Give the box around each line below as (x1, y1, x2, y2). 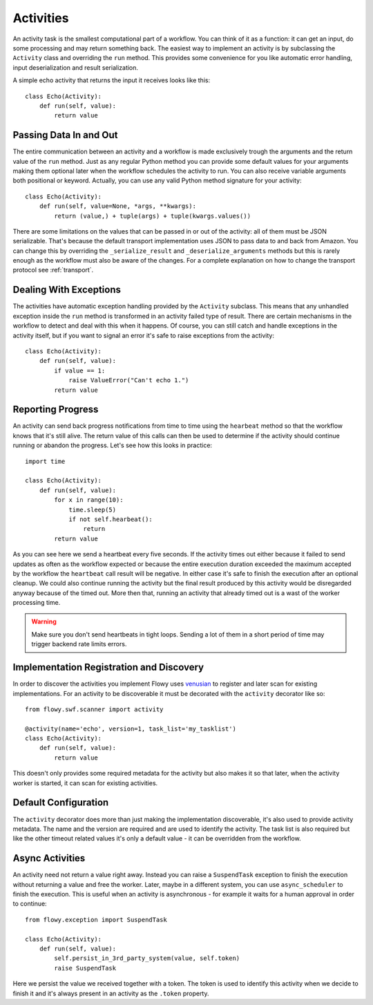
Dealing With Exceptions (12, 284, 121, 296)
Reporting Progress (12, 404, 99, 415)
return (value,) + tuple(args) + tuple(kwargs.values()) (54, 212, 251, 220)
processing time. (12, 599, 61, 607)
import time (25, 457, 66, 465)
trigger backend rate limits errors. (31, 640, 127, 648)
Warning (31, 617, 57, 626)
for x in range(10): (54, 496, 124, 504)
